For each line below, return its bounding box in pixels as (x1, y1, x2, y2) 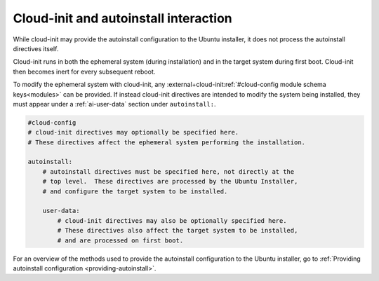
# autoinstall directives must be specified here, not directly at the (42, 167, 295, 175)
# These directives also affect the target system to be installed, (57, 226, 298, 235)
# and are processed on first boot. (57, 236, 184, 245)
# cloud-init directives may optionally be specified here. (27, 128, 239, 137)
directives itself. (13, 44, 59, 53)
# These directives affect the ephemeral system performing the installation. (27, 138, 305, 146)
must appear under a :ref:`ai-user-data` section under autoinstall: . (13, 100, 216, 108)
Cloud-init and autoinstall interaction (13, 11, 232, 26)
